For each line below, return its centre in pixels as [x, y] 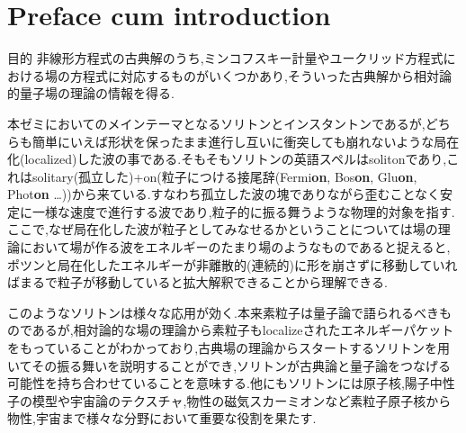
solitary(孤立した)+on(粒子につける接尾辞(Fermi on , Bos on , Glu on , [224, 176]
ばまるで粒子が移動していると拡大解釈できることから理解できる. [197, 282]
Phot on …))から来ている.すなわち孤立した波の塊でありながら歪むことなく [224, 194]
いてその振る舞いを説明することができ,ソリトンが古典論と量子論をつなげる [229, 365]
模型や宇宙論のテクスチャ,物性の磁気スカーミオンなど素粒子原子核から [242, 400]
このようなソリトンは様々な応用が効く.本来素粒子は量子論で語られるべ [217, 312]
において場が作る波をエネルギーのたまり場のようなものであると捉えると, [235, 247]
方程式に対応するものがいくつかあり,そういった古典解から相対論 [260, 75]
